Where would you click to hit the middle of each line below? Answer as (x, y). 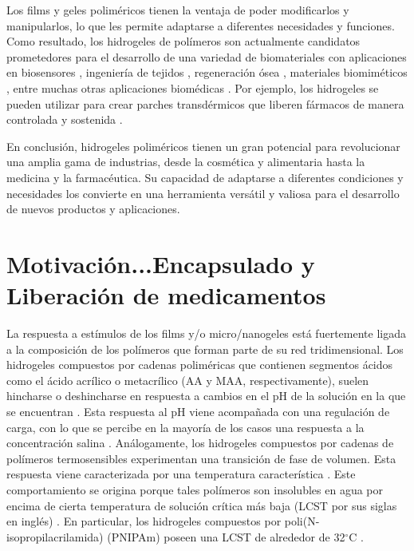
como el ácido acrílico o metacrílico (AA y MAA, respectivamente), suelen (188, 380)
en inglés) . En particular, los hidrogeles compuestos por (144, 521)
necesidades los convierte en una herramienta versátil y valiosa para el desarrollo (203, 193)
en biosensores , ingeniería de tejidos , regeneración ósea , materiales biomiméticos (207, 72)
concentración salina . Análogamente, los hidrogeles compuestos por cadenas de (200, 443)
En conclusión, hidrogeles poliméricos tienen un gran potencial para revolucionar (203, 146)
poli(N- (302, 521)
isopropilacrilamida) (55, 536)
